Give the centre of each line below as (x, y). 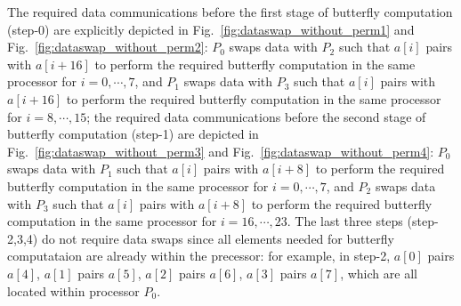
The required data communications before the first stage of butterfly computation (230, 12)
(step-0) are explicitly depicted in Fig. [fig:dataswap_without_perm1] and (211, 29)
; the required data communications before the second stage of (256, 116)
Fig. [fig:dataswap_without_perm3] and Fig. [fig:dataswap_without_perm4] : (221, 151)
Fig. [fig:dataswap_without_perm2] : (108, 47)
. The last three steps (345, 221)
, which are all (379, 273)
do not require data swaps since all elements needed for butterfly (218, 238)
